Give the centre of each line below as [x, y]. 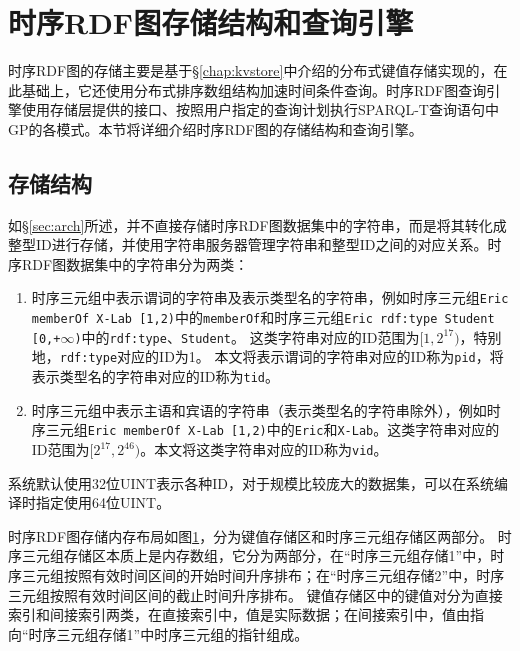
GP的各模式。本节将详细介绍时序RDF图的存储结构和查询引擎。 [215, 128]
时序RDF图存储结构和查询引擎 [211, 22]
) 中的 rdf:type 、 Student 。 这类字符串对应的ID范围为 [247, 336]
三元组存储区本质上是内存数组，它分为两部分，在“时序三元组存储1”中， [256, 555]
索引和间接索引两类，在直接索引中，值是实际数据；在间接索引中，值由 [239, 614]
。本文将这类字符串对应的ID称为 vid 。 [264, 449]
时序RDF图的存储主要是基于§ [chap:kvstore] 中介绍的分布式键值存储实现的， [251, 70]
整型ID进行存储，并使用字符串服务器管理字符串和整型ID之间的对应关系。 [248, 244]
